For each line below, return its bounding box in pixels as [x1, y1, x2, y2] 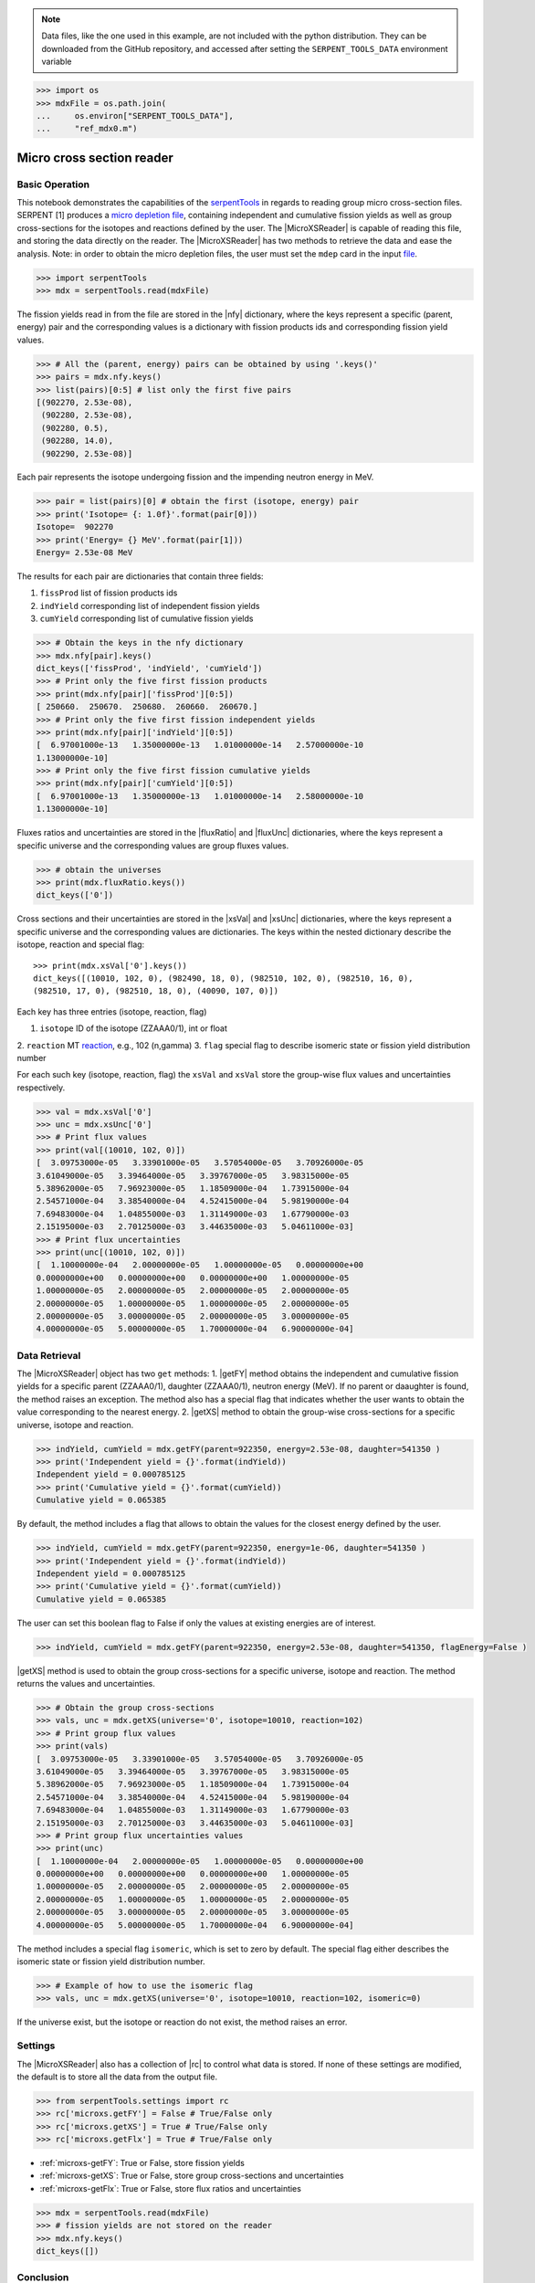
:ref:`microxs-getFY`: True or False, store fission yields [39, 2158, 246, 2169]
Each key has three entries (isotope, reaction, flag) [16, 1005, 207, 1017]
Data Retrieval [16, 1349, 81, 1362]
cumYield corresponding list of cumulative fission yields [39, 613, 254, 625]
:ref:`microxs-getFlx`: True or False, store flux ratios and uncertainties [39, 2183, 301, 2194]
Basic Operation [16, 178, 90, 191]
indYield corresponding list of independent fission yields [39, 600, 260, 611]
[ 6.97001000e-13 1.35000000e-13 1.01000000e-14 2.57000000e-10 [36, 740, 364, 751]
